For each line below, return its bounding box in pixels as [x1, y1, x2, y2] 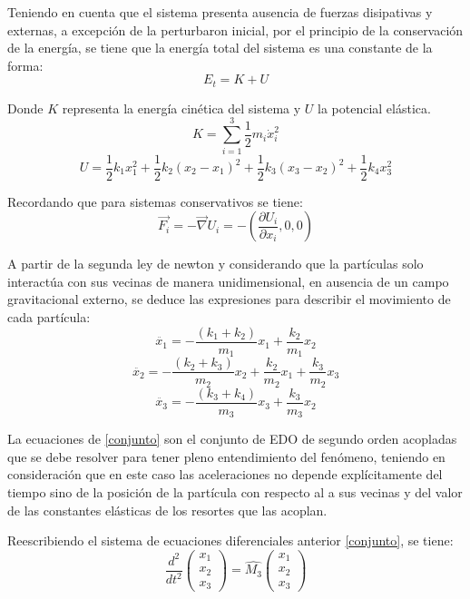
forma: [7, 55, 44, 74]
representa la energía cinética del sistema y [62, 98, 301, 117]
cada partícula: [7, 307, 91, 326]
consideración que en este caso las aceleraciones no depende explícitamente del [7, 465, 443, 484]
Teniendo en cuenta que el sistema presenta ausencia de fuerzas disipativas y [7, 3, 433, 21]
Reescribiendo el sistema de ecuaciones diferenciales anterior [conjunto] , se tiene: [7, 531, 454, 550]
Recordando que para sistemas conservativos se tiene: [7, 191, 303, 211]
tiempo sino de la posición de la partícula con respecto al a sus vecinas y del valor [7, 482, 463, 501]
